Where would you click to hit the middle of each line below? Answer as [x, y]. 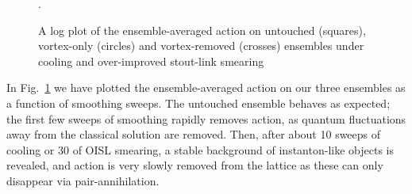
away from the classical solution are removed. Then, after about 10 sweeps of [194, 134]
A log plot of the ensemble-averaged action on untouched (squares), [202, 30]
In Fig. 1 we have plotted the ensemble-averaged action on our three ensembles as [206, 87]
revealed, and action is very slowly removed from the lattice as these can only [195, 165]
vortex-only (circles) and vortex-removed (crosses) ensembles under [201, 46]
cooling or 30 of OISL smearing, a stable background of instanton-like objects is [200, 149]
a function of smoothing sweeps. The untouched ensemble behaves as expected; [198, 103]
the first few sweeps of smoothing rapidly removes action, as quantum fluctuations [206, 118]
